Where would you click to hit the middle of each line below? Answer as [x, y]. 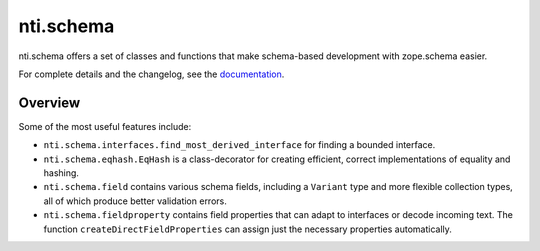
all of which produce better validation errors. [135, 201]
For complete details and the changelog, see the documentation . [151, 74]
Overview [49, 102]
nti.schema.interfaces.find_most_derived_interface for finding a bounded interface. [239, 145]
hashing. [61, 173]
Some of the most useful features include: [105, 126]
